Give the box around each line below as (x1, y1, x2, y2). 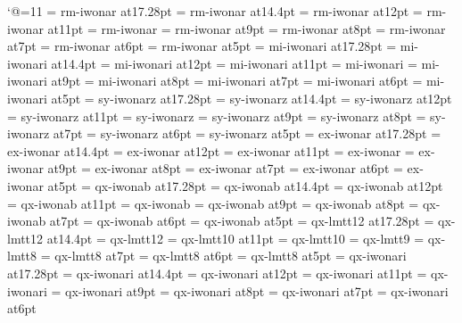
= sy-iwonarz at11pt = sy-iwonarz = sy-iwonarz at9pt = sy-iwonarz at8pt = (7, 106, 426, 125)
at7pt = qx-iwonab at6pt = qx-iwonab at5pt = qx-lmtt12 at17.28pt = (49, 211, 434, 230)
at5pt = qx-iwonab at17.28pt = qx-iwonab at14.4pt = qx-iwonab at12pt (47, 176, 443, 195)
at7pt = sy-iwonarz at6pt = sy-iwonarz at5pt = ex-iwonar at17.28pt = (53, 124, 441, 143)
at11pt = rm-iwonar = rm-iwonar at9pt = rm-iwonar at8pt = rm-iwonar (47, 19, 446, 37)
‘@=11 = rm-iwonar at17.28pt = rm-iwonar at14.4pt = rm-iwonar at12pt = (7, 2, 423, 20)
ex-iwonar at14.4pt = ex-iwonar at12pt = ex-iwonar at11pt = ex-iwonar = (7, 141, 415, 160)
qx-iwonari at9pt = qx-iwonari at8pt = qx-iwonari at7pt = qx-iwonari (64, 281, 449, 300)
